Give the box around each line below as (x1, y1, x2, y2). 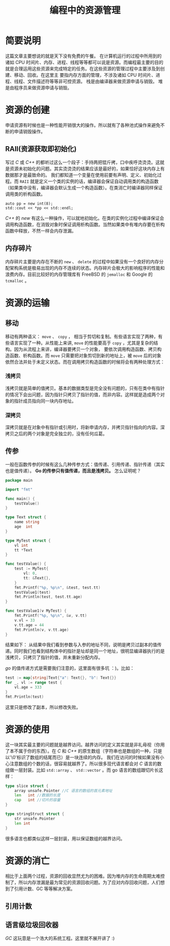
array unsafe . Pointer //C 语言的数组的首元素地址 (14, 788, 113, 793)
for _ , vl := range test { (5, 680, 62, 686)
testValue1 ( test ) (14, 590, 51, 595)
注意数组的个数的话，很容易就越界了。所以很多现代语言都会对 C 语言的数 (9, 760, 162, 767)
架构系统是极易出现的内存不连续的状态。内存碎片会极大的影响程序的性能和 (9, 265, 165, 271)
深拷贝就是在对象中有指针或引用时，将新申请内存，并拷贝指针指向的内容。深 (5, 425, 165, 431)
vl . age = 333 (14, 685, 42, 690)
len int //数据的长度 (14, 793, 61, 798)
